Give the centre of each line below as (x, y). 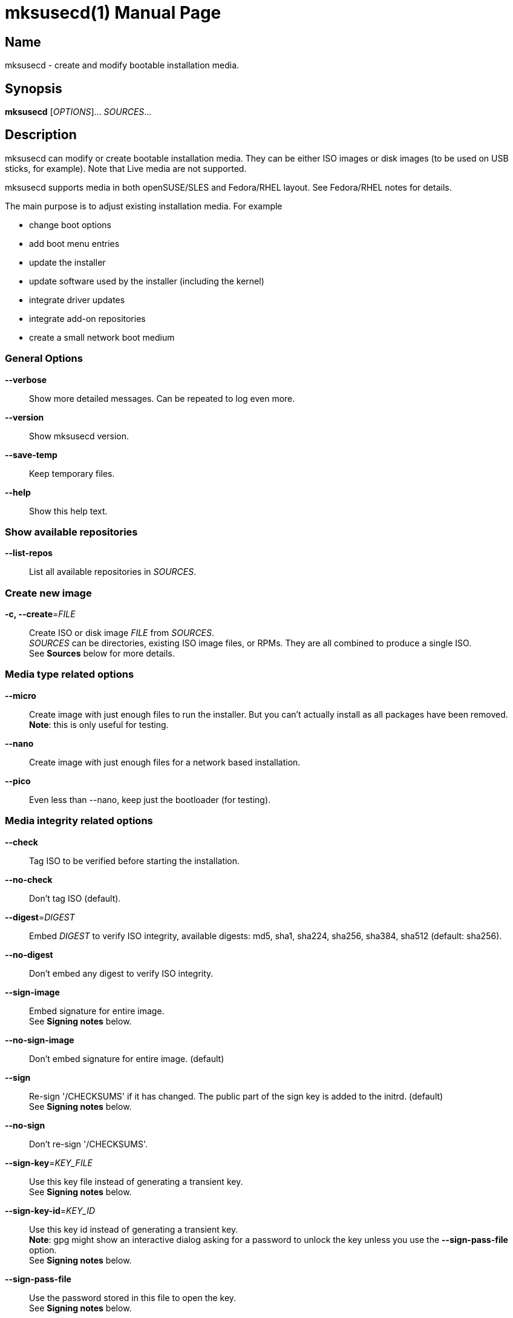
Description (41, 135)
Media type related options (70, 674)
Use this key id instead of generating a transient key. (134, 1229)
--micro (21, 695)
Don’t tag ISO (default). (75, 898)
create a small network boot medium (102, 337)
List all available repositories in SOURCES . (113, 572)
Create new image (48, 593)
